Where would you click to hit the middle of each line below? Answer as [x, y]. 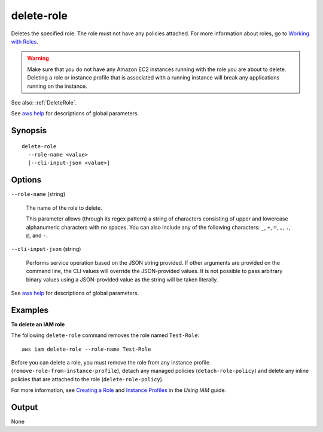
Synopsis [29, 131]
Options [26, 180]
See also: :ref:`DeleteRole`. [44, 102]
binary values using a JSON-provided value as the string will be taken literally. [122, 279]
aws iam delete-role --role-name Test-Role [86, 349]
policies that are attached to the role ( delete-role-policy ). [87, 379]
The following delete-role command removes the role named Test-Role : [105, 335]
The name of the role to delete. [64, 208]
